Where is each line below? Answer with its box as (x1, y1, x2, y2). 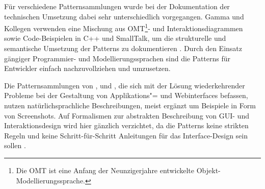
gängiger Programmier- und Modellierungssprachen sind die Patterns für (4, 53, 231, 63)
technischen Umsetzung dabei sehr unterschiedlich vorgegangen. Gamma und (4, 11, 244, 21)
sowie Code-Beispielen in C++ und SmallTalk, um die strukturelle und (4, 33, 226, 43)
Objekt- (196, 164, 221, 175)
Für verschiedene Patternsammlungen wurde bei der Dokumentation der (4, 1, 230, 11)
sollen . (4, 140, 26, 151)
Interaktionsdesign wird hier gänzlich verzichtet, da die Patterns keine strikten (4, 120, 249, 131)
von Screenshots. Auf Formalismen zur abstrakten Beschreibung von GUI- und (4, 110, 249, 121)
